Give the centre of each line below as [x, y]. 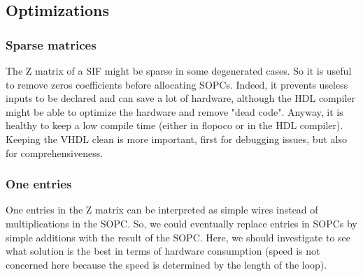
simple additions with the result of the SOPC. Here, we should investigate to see [178, 237]
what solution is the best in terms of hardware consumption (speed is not [163, 251]
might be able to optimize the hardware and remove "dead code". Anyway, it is [175, 111]
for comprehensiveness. [55, 152]
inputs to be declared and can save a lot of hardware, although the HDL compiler [181, 98]
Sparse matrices [51, 44]
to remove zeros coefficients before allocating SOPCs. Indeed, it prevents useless [177, 84]
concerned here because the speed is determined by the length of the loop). [166, 264]
